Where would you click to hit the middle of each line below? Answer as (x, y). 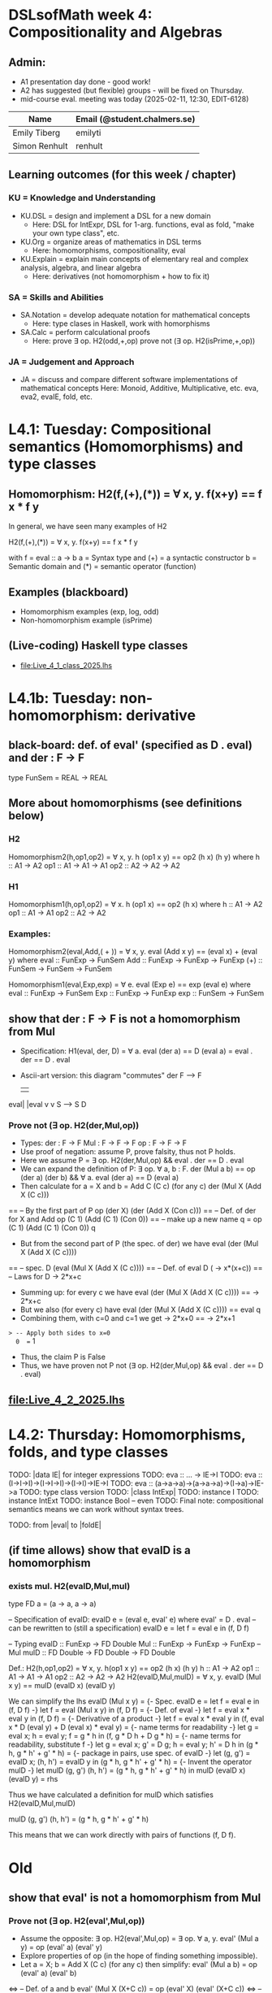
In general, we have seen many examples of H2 (88, 527)
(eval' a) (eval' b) (48, 1973)
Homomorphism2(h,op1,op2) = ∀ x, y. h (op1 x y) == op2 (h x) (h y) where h (134, 857)
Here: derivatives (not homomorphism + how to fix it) (121, 276)
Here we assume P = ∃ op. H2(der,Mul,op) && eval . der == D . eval (132, 1161)
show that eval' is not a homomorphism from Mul (135, 1897)
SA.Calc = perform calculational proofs (85, 332)
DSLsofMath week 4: (80, 15)
